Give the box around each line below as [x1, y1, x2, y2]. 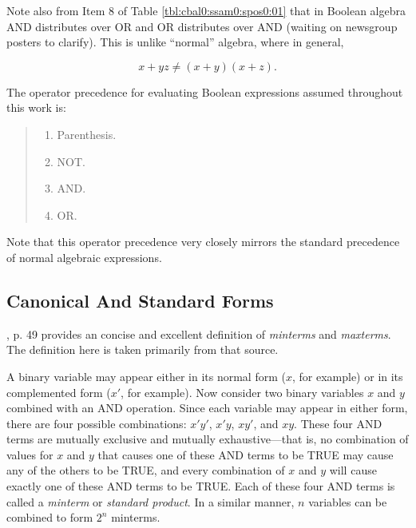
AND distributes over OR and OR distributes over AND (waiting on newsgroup [6, 18, 398, 34]
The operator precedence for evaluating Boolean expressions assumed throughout [6, 83, 403, 100]
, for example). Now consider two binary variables [121, 383, 364, 400]
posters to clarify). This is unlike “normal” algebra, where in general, [6, 34, 344, 50]
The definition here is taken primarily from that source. [6, 341, 279, 358]
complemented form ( [6, 383, 111, 400]
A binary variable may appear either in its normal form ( [6, 367, 286, 384]
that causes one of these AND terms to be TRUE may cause [97, 446, 394, 462]
